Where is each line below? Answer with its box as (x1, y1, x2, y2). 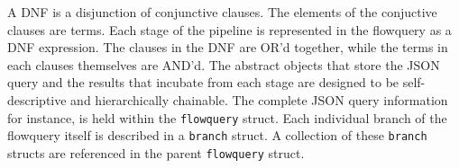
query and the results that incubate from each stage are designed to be (7, 73, 399, 92)
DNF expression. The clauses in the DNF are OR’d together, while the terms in (7, 38, 448, 57)
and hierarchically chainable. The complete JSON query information (70, 90, 448, 109)
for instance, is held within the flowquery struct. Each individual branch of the (7, 108, 447, 127)
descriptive (7, 90, 67, 109)
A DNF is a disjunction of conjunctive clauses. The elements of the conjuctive (7, 3, 437, 21)
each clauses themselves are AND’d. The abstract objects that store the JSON (7, 55, 440, 74)
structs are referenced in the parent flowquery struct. (7, 143, 305, 162)
